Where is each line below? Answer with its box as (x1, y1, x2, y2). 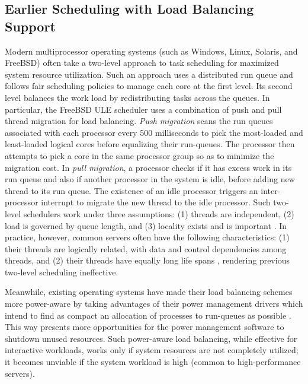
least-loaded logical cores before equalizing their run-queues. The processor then (5, 138, 295, 150)
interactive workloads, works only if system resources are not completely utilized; (5, 344, 299, 356)
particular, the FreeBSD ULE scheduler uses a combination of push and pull (5, 103, 282, 115)
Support (5, 17, 56, 35)
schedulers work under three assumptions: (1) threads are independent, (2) (23, 207, 294, 220)
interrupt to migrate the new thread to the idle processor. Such (41, 196, 271, 208)
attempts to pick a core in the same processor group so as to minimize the (5, 149, 274, 161)
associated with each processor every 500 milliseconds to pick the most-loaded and (5, 126, 303, 138)
